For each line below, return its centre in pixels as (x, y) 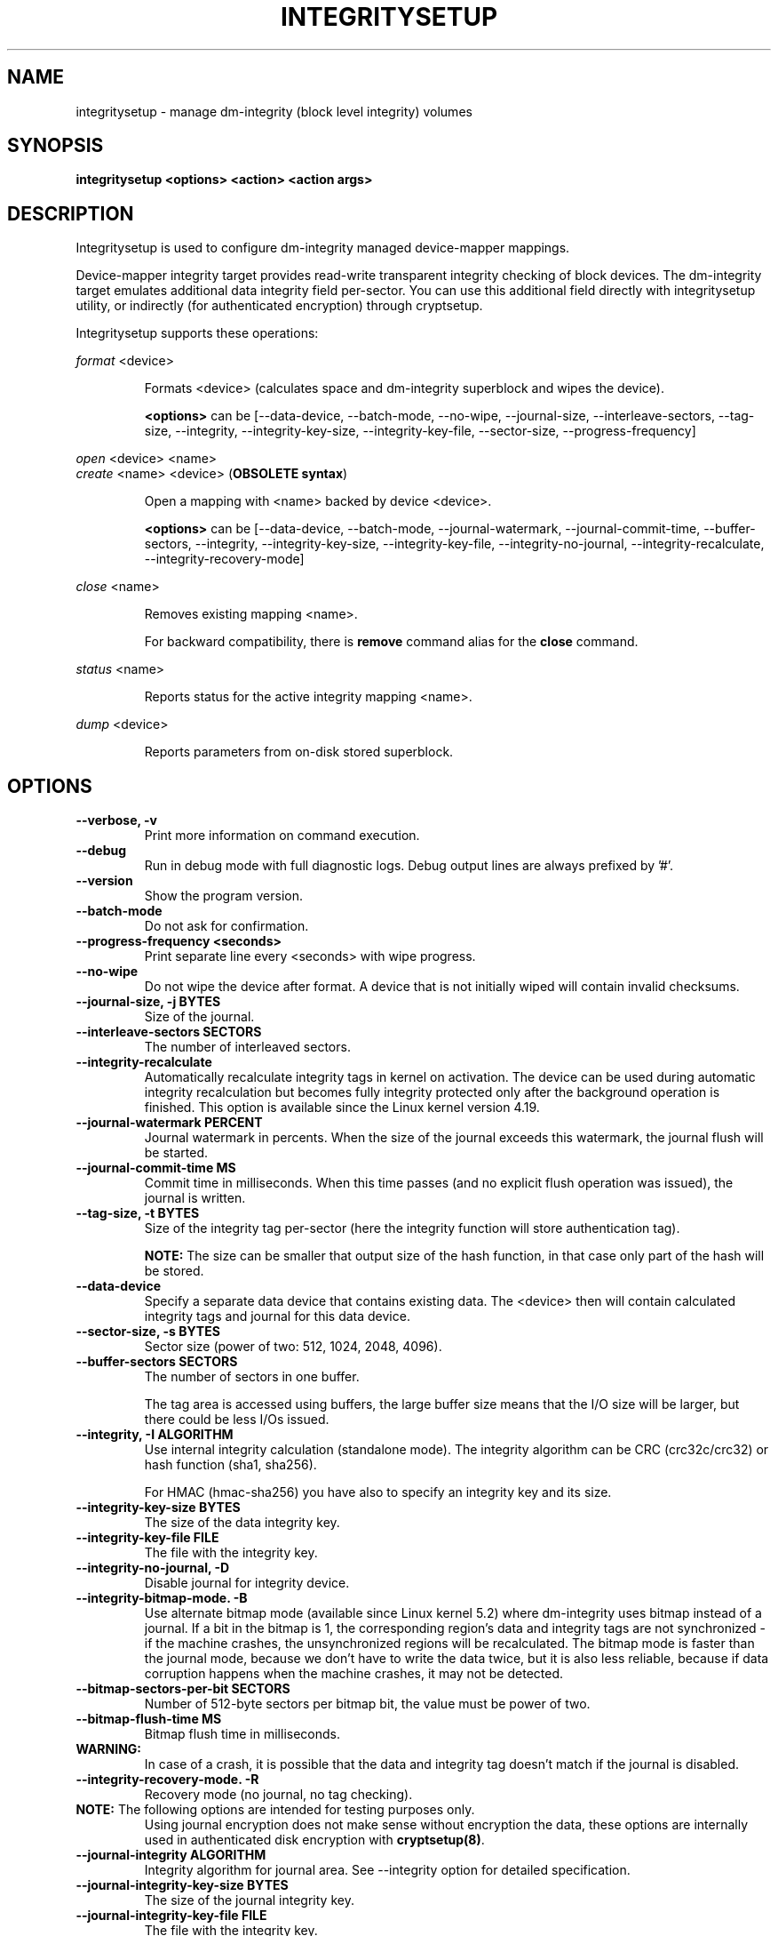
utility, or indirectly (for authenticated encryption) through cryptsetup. (279, 306)
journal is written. (195, 1198)
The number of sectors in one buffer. (252, 1377)
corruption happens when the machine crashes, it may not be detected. (354, 1674)
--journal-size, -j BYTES (148, 1002)
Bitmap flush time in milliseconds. (242, 1734)
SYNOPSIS (56, 146)
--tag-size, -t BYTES (138, 1213)
